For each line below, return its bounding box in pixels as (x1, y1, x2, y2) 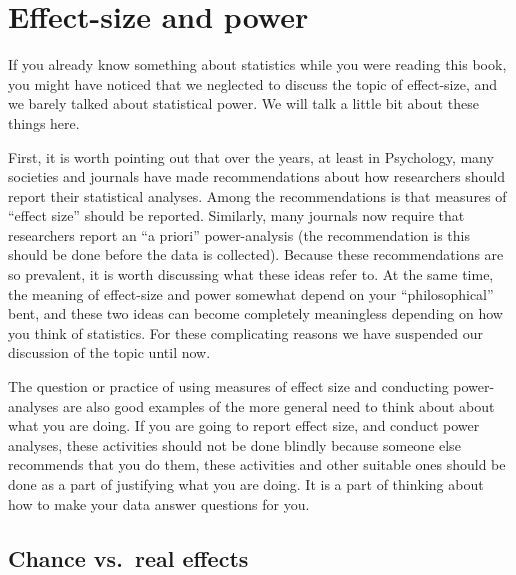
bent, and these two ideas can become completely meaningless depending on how (8, 303, 503, 324)
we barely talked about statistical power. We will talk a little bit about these (8, 93, 479, 114)
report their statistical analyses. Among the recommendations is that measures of (8, 185, 507, 206)
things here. (8, 112, 80, 133)
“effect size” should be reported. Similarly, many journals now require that (8, 205, 465, 226)
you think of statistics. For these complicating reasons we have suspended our (8, 322, 483, 343)
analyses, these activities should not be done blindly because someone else (8, 434, 461, 455)
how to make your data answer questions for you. (8, 493, 310, 514)
